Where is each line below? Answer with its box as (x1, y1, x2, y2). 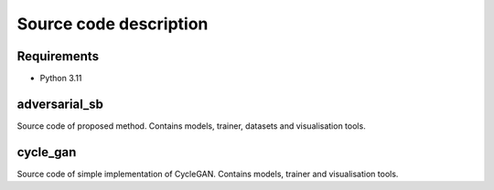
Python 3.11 (39, 73, 82, 84)
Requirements (16, 48, 100, 64)
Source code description (16, 14, 209, 34)
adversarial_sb (16, 96, 104, 111)
